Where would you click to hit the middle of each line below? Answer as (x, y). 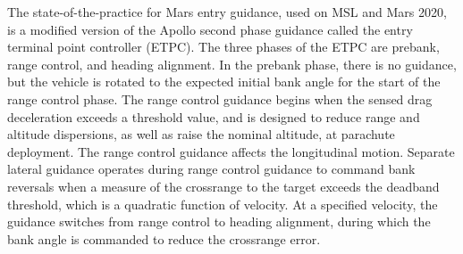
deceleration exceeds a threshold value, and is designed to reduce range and (214, 116)
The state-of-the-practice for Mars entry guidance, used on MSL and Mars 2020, (227, 12)
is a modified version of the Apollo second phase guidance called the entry (210, 29)
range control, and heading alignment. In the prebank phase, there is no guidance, (232, 64)
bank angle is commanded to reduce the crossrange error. (164, 238)
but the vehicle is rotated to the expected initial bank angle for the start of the (224, 82)
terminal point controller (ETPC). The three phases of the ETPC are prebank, (223, 47)
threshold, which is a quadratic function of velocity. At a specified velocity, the (223, 204)
